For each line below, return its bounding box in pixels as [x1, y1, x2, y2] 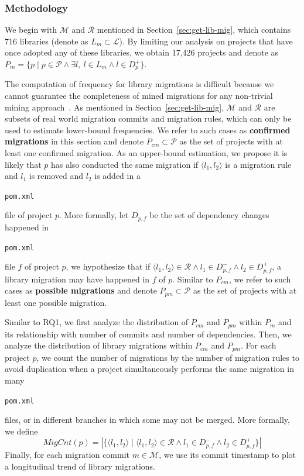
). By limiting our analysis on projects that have [119, 35, 293, 47]
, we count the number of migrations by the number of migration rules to [36, 351, 299, 363]
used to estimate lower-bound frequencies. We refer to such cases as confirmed [5, 123, 291, 136]
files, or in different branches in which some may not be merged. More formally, [5, 413, 290, 426]
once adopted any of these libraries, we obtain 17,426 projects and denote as [5, 46, 279, 58]
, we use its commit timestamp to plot [159, 449, 296, 461]
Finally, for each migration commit [5, 449, 130, 461]
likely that [5, 158, 42, 170]
